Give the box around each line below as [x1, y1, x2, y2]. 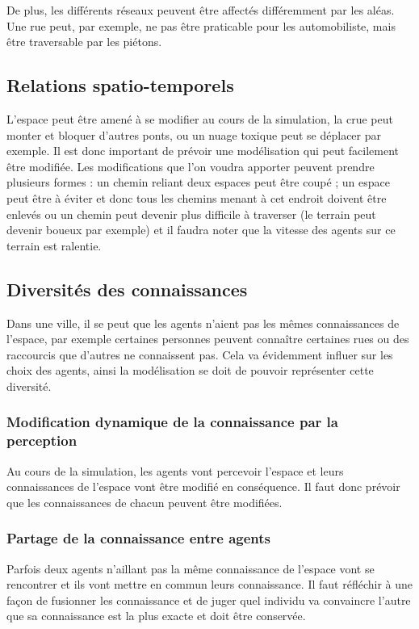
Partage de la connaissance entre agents [6, 528, 271, 548]
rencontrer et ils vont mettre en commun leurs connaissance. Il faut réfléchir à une [6, 576, 413, 593]
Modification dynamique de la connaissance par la [6, 412, 338, 432]
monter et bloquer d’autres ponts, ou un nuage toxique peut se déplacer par [6, 126, 382, 143]
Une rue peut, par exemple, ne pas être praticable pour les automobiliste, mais [6, 17, 396, 34]
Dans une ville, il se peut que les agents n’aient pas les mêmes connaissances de [6, 314, 400, 331]
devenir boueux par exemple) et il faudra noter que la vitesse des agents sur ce [6, 221, 396, 238]
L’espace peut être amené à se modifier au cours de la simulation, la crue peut [6, 110, 393, 127]
